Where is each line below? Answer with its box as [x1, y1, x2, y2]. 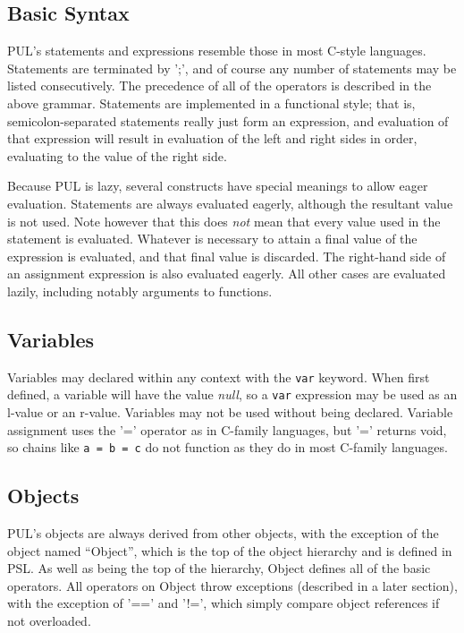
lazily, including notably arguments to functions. [7, 281, 273, 300]
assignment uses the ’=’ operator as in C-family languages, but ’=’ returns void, [7, 420, 447, 439]
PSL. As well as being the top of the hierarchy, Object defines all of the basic [7, 559, 431, 577]
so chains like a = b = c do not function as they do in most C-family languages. [7, 438, 448, 457]
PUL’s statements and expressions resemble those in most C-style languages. [7, 41, 426, 60]
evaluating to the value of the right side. [7, 146, 227, 165]
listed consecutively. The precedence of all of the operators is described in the [7, 76, 432, 95]
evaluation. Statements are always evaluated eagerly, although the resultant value [7, 193, 453, 212]
